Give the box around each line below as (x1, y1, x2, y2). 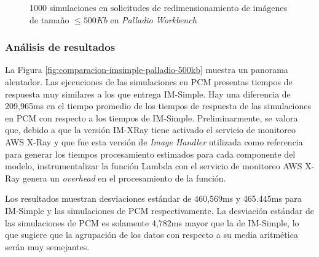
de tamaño (30, 13, 69, 26)
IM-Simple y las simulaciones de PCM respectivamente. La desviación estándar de (5, 204, 314, 217)
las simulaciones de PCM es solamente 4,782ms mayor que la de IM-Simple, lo (5, 216, 299, 229)
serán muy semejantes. (5, 240, 90, 253)
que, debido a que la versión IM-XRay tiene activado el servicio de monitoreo (5, 123, 296, 136)
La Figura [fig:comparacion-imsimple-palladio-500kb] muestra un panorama (5, 63, 288, 76)
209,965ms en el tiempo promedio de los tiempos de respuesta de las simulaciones (5, 99, 312, 112)
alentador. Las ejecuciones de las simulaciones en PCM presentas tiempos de (5, 75, 293, 88)
